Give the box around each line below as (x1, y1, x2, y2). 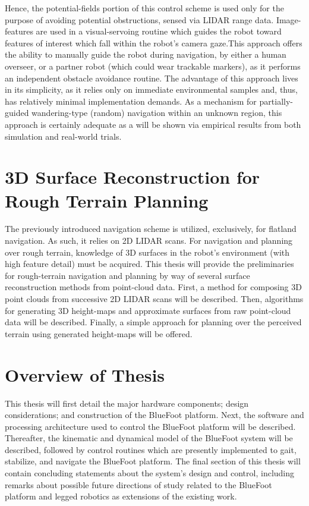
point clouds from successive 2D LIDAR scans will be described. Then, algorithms (5, 293, 304, 304)
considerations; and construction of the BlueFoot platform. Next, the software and (5, 408, 304, 421)
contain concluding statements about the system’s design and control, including (5, 467, 295, 479)
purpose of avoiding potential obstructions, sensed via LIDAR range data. (5, 13, 274, 26)
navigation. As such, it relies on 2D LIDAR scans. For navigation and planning (5, 234, 293, 247)
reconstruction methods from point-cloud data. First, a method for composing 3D (5, 281, 302, 293)
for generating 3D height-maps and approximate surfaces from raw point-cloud (5, 304, 291, 316)
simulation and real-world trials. (5, 130, 122, 142)
